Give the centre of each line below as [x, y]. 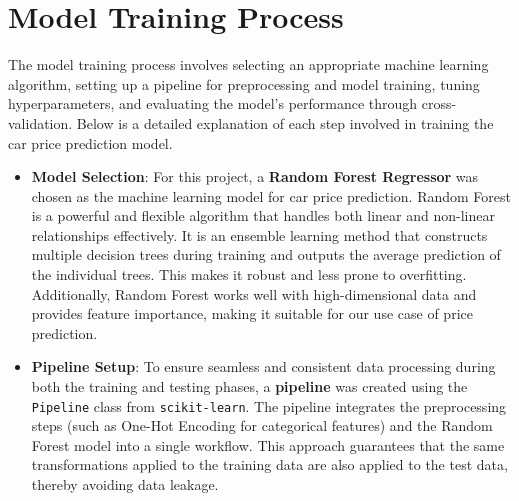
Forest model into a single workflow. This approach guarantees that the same [268, 444]
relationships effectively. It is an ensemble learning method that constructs [259, 234]
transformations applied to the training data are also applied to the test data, [269, 464]
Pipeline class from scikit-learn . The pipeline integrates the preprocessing [269, 405]
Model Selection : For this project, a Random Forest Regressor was [255, 176]
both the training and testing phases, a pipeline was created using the [249, 386]
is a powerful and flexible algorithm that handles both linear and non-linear [263, 215]
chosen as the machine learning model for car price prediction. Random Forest [271, 195]
